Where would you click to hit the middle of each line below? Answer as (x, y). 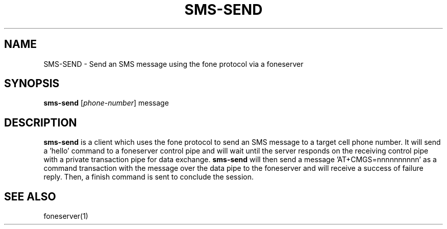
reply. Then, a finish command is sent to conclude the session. (148, 177)
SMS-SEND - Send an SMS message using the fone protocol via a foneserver (173, 64)
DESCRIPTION (41, 122)
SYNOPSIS (32, 84)
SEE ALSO (30, 196)
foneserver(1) (66, 216)
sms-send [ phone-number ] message (106, 103)
